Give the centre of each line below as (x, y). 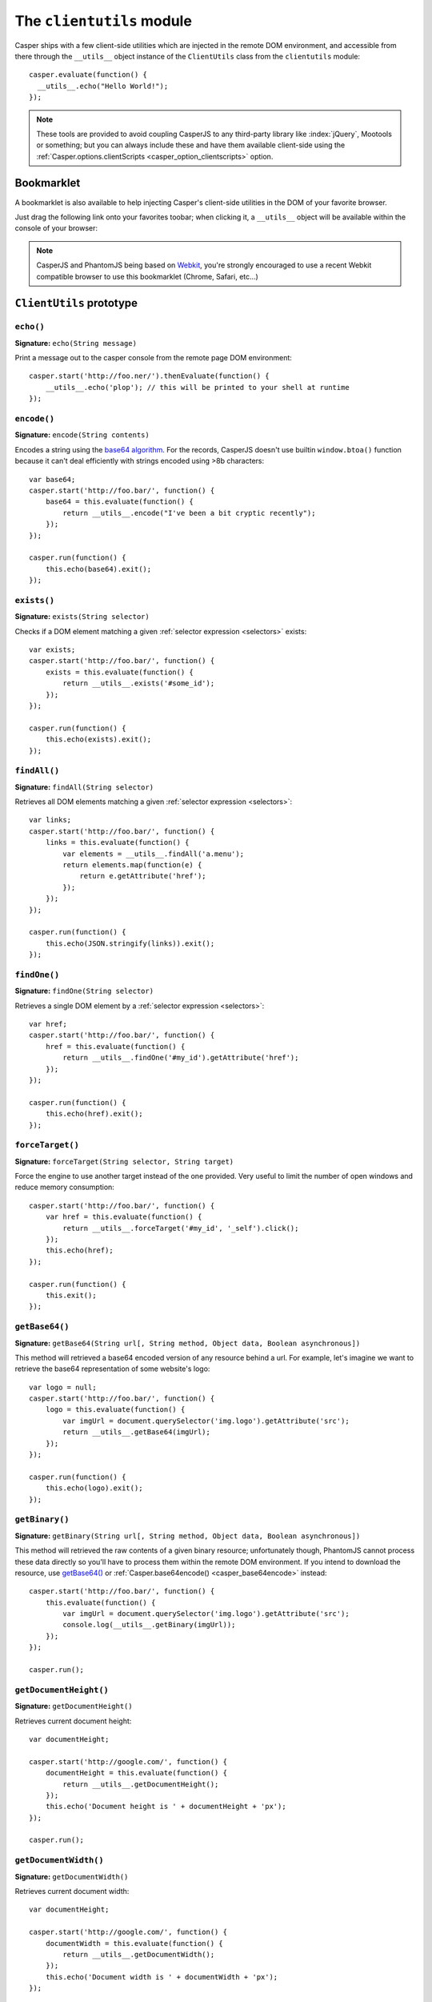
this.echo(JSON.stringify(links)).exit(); (130, 943)
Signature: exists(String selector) (82, 617)
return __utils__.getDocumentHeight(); (141, 1784)
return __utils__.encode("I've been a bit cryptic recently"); (189, 513)
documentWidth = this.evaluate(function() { (134, 1943)
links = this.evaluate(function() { (117, 842)
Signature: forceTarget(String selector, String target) (124, 1161)
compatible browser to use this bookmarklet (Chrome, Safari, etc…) (148, 276)
